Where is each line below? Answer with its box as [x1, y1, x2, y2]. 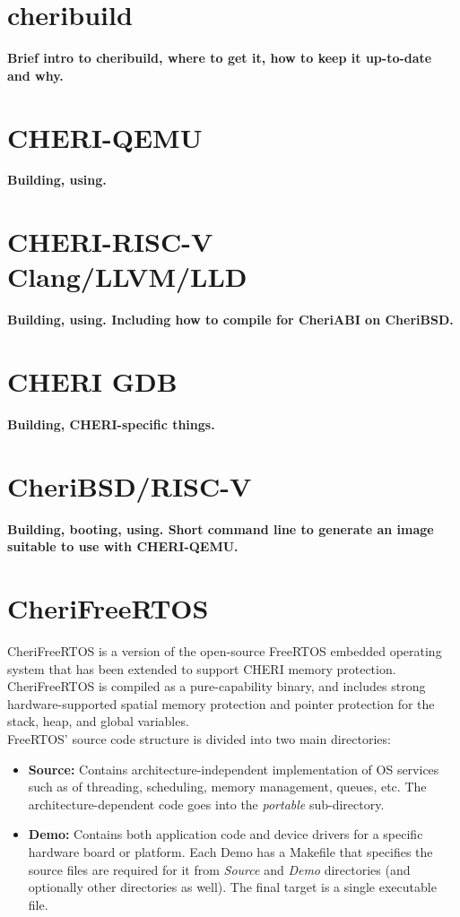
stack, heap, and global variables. [7, 712, 189, 731]
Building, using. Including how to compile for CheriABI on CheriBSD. [7, 310, 454, 329]
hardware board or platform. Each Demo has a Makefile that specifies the [28, 843, 433, 861]
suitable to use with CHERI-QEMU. [7, 537, 239, 556]
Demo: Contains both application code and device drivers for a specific [28, 825, 423, 843]
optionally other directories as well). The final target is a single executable [28, 878, 437, 896]
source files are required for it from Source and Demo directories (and [28, 860, 411, 878]
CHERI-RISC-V [7, 223, 213, 260]
